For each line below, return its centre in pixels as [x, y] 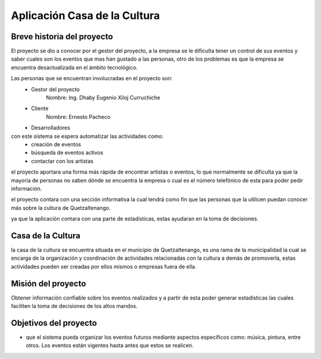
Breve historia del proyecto [62, 37]
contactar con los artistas [62, 161]
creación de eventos [56, 144]
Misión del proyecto [48, 283]
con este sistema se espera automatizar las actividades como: [87, 136]
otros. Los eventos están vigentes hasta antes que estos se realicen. [110, 345]
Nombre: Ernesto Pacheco [78, 116]
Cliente [40, 108]
